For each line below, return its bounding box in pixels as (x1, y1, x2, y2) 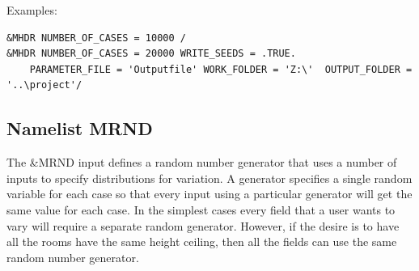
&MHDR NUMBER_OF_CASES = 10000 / (6, 32, 186, 44)
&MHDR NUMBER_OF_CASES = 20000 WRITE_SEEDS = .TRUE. (6, 48, 296, 60)
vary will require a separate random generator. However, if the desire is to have (6, 217, 400, 234)
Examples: (6, 2, 57, 18)
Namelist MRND (6, 116, 153, 141)
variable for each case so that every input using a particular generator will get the (6, 185, 413, 202)
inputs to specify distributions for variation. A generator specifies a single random (6, 169, 413, 186)
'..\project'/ (6, 79, 83, 91)
